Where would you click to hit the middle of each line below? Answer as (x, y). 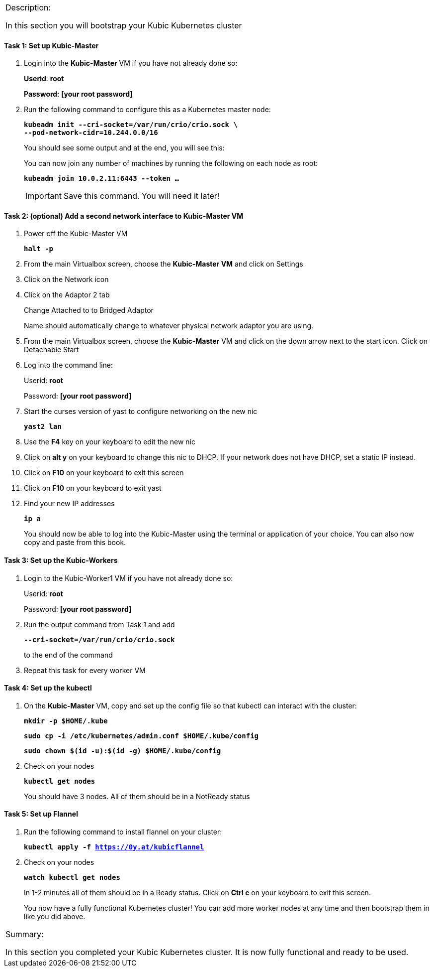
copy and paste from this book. (75, 543)
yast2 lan (43, 427)
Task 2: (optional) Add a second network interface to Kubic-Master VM (124, 216)
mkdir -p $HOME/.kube (66, 721)
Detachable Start (51, 350)
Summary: (25, 934)
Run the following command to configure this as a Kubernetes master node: (147, 110)
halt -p (39, 249)
